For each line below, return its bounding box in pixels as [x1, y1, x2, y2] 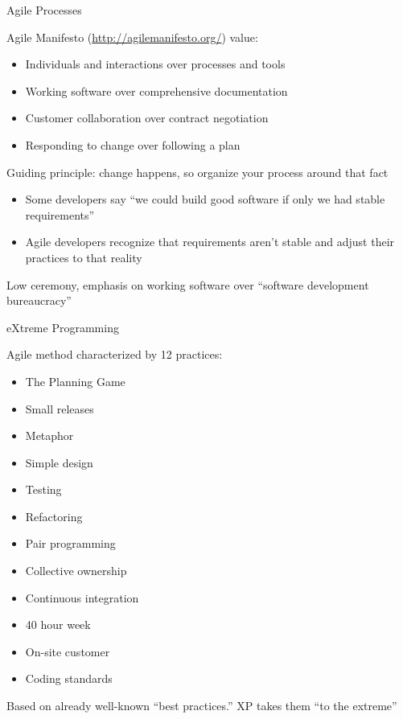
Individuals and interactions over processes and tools [25, 55, 286, 72]
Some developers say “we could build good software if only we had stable [25, 191, 385, 207]
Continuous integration [25, 589, 139, 606]
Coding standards [25, 670, 113, 687]
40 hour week [25, 616, 91, 633]
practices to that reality [25, 249, 142, 265]
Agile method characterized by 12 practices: [6, 346, 223, 363]
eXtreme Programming [6, 318, 119, 335]
